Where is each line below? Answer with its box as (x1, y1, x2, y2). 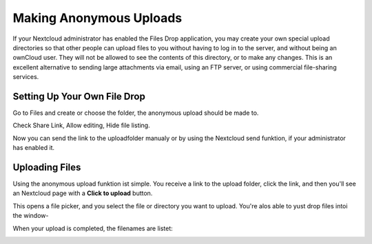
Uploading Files (12, 162, 81, 173)
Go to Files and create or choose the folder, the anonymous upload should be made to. (12, 109, 259, 117)
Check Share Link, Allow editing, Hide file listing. (12, 121, 151, 130)
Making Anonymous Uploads (12, 10, 183, 25)
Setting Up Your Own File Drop (12, 90, 146, 102)
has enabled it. (12, 144, 55, 152)
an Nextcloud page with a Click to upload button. (12, 189, 153, 197)
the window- (12, 212, 49, 220)
